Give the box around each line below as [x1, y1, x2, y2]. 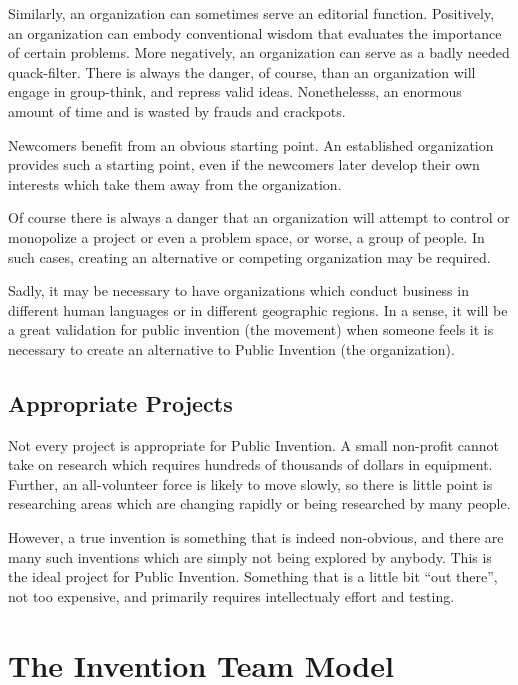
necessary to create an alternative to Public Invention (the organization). [8, 338, 455, 359]
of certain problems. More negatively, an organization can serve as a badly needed [8, 42, 510, 63]
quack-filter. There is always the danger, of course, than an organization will [8, 61, 476, 82]
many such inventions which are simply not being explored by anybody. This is [8, 546, 492, 567]
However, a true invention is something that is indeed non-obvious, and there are [8, 527, 504, 548]
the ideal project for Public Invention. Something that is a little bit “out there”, [8, 566, 498, 587]
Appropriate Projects [8, 387, 233, 418]
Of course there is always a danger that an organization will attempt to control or [8, 207, 510, 228]
